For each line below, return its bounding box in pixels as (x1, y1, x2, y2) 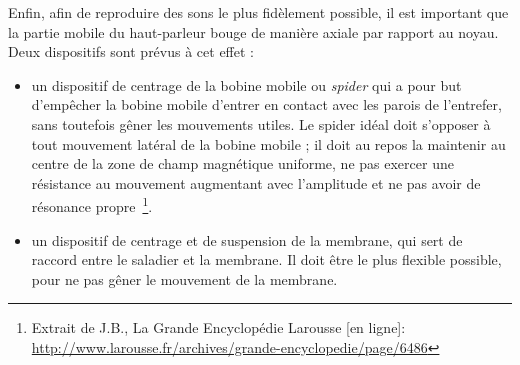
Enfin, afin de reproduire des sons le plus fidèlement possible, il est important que (8, 2, 509, 22)
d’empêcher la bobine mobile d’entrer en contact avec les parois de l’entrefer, (31, 94, 502, 115)
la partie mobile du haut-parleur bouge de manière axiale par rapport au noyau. (8, 21, 499, 42)
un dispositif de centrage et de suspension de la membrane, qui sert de (31, 229, 463, 250)
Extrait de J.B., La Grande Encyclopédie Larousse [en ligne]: (31, 317, 406, 338)
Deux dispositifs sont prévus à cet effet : (8, 41, 254, 62)
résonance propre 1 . (31, 193, 153, 216)
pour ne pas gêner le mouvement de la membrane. (31, 268, 338, 289)
